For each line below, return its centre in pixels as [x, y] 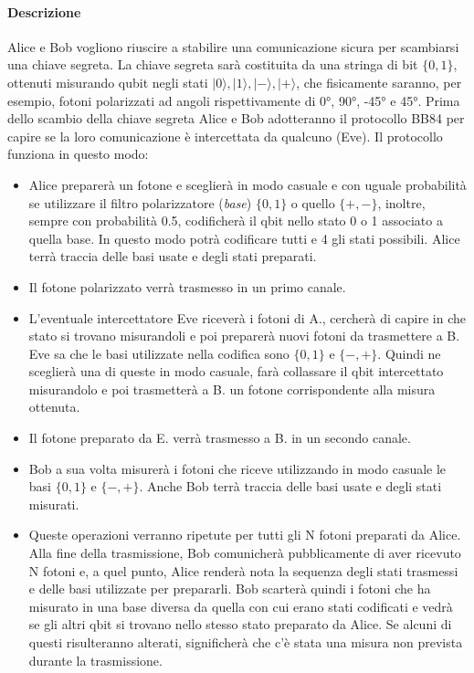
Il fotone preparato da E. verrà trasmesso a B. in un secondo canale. [220, 438]
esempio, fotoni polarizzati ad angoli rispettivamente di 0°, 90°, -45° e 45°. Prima [234, 100]
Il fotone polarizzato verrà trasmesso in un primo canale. [187, 286]
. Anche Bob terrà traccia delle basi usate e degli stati [290, 486]
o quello [313, 202]
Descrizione [44, 11]
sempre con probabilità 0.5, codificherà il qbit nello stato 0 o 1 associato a [236, 221]
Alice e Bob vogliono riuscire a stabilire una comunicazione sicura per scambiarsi [233, 46]
